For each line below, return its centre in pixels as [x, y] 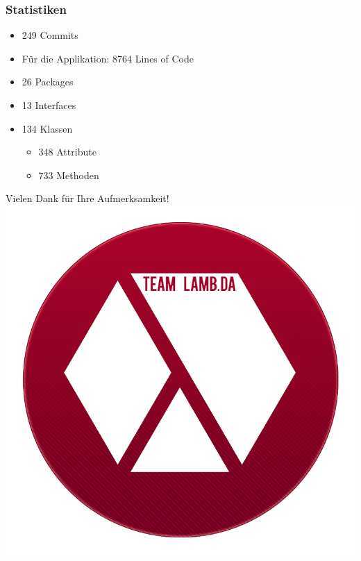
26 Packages [48, 82]
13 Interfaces [49, 105]
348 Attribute [67, 152]
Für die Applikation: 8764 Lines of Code [108, 58]
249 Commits [50, 35]
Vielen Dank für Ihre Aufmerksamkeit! [87, 198]
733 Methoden [69, 175]
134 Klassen [47, 128]
